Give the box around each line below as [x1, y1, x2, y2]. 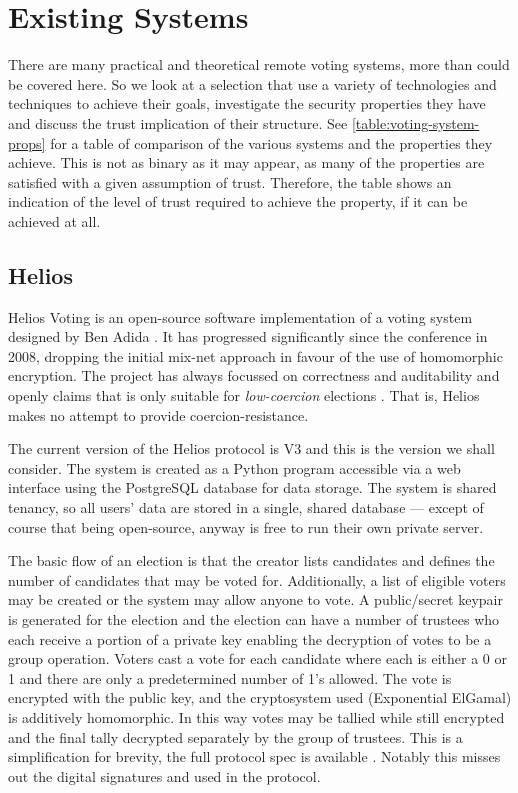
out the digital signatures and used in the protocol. [8, 765, 321, 786]
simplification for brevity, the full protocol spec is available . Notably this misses [8, 746, 501, 767]
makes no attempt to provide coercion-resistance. [8, 404, 309, 425]
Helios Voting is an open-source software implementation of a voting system [8, 306, 473, 327]
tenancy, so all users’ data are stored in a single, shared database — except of [8, 497, 484, 518]
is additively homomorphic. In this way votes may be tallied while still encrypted [8, 706, 505, 727]
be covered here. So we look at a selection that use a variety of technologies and [8, 73, 497, 94]
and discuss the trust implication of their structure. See [8, 112, 348, 133]
